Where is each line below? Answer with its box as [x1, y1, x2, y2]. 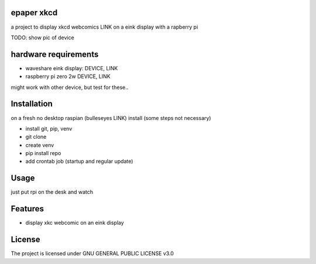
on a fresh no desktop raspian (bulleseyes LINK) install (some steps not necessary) [11, 114, 211, 121]
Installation [11, 99, 53, 109]
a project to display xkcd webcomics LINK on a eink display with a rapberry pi [11, 23, 198, 30]
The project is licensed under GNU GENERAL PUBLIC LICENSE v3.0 [11, 250, 174, 257]
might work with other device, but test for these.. [11, 84, 129, 91]
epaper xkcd [11, 8, 58, 18]
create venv [25, 141, 54, 149]
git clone [25, 133, 47, 140]
